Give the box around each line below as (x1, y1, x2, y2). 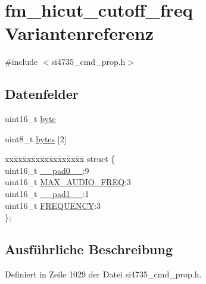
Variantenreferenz (5, 21, 154, 45)
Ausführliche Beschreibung (5, 240, 173, 258)
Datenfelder (5, 85, 79, 103)
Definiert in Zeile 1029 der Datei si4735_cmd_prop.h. (5, 268, 202, 280)
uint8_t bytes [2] (5, 132, 67, 145)
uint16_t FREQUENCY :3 (5, 199, 101, 211)
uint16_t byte (5, 113, 56, 125)
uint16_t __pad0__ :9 (5, 164, 89, 176)
